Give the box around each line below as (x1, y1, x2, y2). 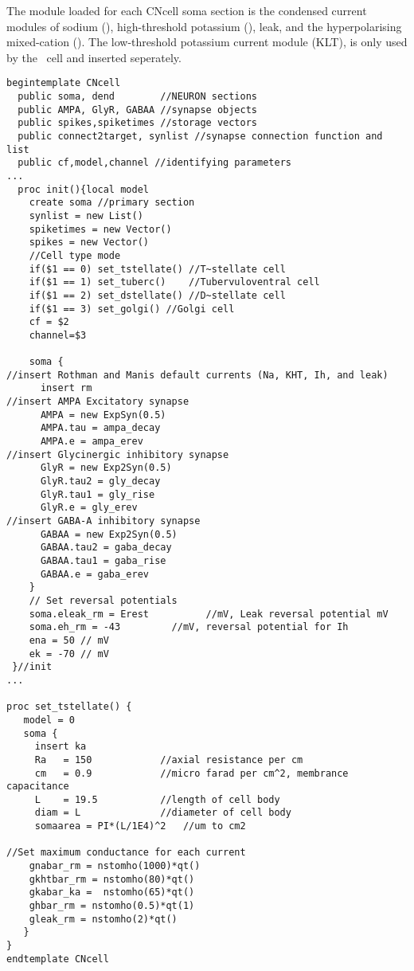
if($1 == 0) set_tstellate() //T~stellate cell (29, 263, 286, 275)
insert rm (40, 382, 92, 394)
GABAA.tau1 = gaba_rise (40, 555, 166, 566)
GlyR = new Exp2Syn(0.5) (40, 462, 172, 474)
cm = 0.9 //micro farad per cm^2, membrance (34, 767, 349, 779)
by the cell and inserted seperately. (6, 49, 182, 65)
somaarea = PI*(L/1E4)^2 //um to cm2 (34, 820, 246, 832)
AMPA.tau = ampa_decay (40, 422, 161, 434)
